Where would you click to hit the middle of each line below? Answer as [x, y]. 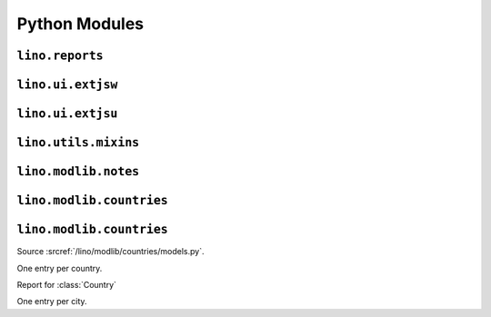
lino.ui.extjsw [67, 84]
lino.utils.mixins [78, 143]
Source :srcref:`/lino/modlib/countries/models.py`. [110, 252]
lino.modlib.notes [78, 172]
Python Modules [80, 24]
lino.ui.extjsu [67, 114]
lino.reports [60, 55]
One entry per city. [52, 302]
